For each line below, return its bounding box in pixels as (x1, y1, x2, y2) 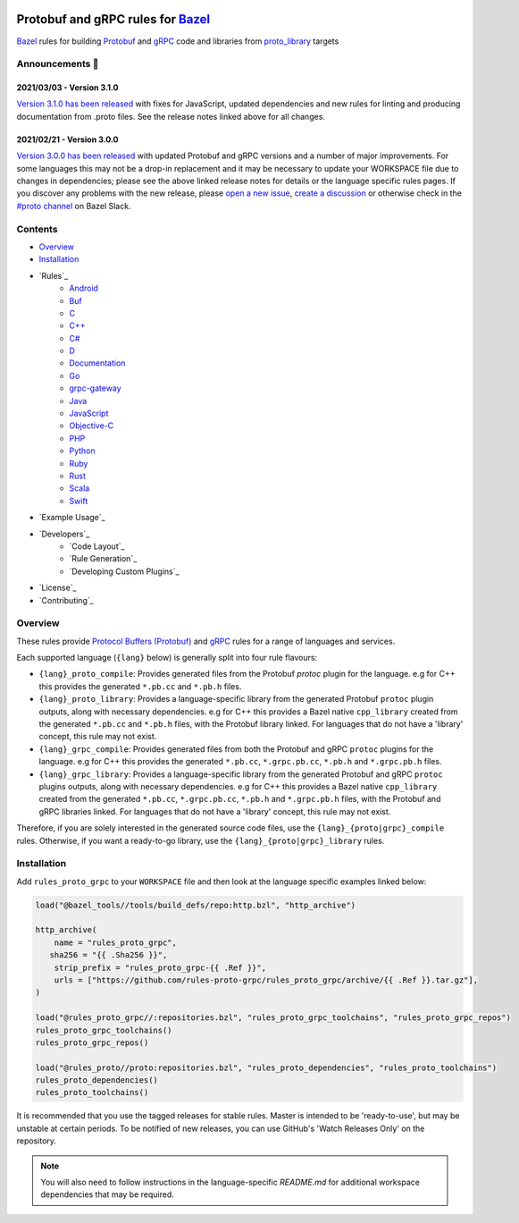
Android (69, 283, 98, 294)
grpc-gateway (69, 383, 121, 393)
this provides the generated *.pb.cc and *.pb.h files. (38, 680, 242, 692)
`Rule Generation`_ (69, 553, 138, 564)
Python (69, 445, 96, 456)
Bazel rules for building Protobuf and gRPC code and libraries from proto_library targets (16, 36, 339, 46)
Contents (16, 223, 58, 235)
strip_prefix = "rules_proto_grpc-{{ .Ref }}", (54, 962, 267, 973)
